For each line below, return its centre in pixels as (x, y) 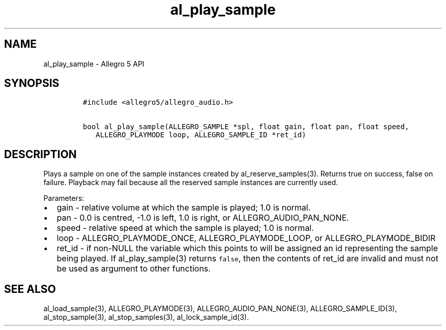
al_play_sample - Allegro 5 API (94, 64)
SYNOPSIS (32, 83)
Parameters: (64, 198)
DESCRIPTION (40, 154)
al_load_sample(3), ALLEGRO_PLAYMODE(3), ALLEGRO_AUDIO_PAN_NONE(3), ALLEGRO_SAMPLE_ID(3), (220, 309)
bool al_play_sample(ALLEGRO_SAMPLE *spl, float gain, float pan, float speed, (246, 127)
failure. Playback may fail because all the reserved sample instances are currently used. (191, 183)
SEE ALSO (30, 289)
